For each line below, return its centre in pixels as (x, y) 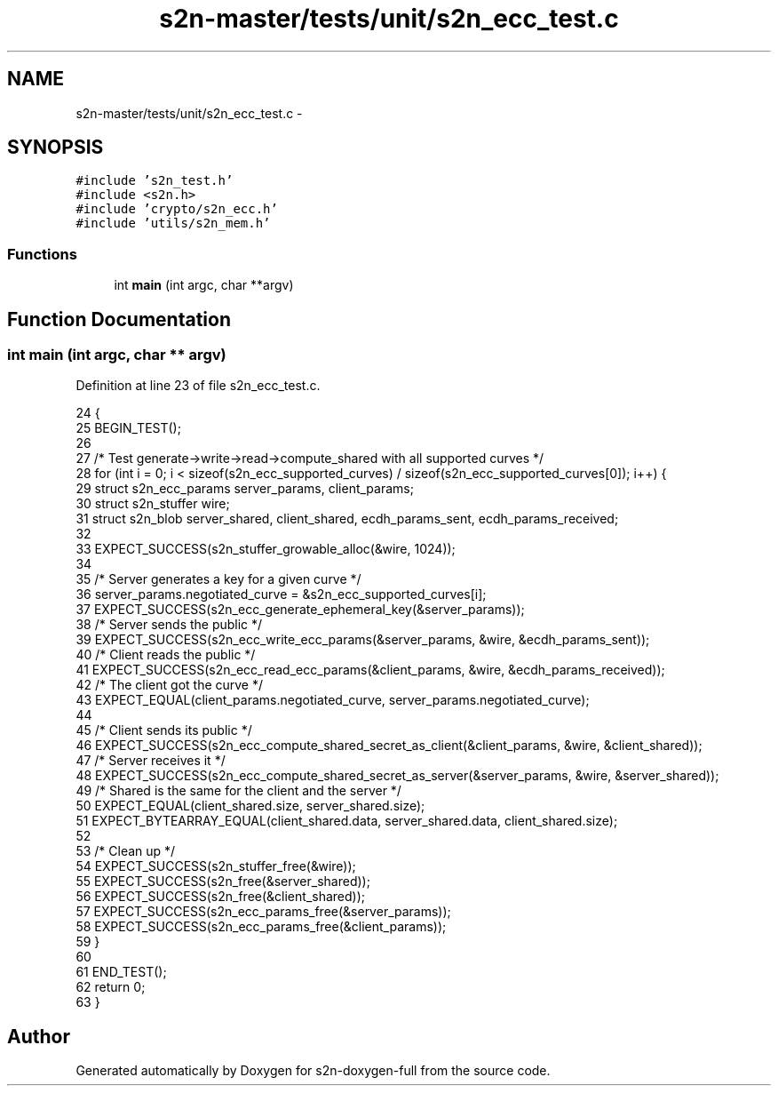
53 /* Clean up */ (126, 851)
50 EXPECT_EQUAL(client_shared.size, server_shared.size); (250, 806)
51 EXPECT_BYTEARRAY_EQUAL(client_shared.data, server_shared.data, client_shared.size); (347, 821)
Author (39, 1036)
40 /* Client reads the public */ (166, 655)
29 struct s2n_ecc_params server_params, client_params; (245, 489)
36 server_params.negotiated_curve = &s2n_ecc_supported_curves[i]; (281, 594)
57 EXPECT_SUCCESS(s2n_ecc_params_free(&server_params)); (263, 912)
